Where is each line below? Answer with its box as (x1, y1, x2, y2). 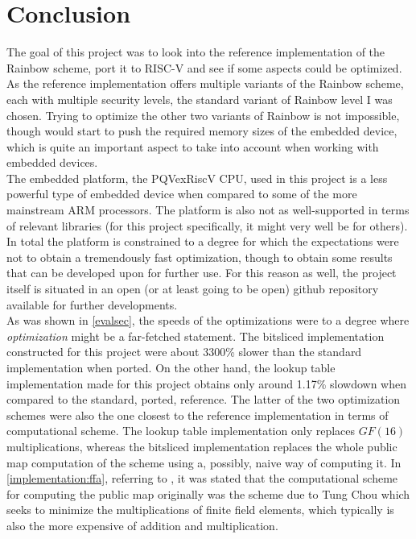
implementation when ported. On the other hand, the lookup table (6, 359, 336, 375)
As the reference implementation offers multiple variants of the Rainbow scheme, (6, 75, 404, 92)
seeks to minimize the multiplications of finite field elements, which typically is (6, 501, 394, 518)
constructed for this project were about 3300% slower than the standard (6, 343, 362, 360)
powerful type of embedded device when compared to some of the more (6, 185, 357, 202)
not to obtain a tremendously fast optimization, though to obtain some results (6, 248, 393, 265)
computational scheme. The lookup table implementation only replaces (6, 422, 356, 439)
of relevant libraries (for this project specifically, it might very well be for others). (6, 217, 408, 234)
